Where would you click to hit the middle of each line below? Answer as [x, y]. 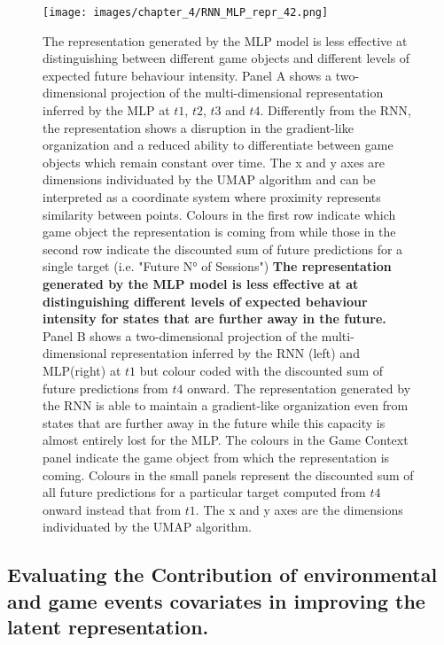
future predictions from [105, 388]
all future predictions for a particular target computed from [204, 492]
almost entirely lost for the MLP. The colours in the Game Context [226, 440]
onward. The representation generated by [299, 388]
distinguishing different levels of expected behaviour [205, 301]
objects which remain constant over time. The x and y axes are [214, 162]
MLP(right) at [82, 370]
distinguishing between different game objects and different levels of [226, 58]
